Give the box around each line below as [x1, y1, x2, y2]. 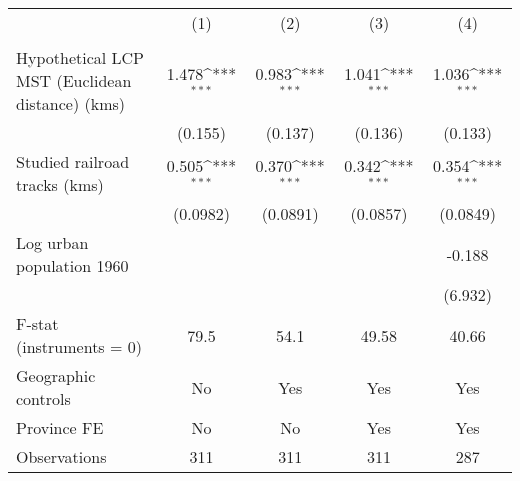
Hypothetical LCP [16, 46, 145, 69]
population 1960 [16, 254, 129, 277]
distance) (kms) [16, 92, 126, 115]
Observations [16, 445, 107, 468]
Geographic [16, 364, 96, 387]
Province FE [16, 416, 104, 439]
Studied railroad [16, 150, 130, 173]
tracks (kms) [16, 173, 104, 196]
